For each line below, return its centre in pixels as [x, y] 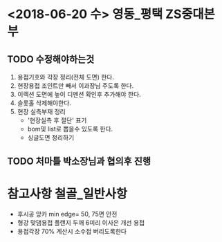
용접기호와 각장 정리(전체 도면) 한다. [65, 77]
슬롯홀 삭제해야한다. [44, 103]
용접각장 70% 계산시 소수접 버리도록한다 [72, 232]
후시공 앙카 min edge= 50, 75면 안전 [67, 214]
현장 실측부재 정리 [41, 112]
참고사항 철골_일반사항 [67, 194]
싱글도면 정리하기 [51, 138]
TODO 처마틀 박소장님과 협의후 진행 [79, 161]
